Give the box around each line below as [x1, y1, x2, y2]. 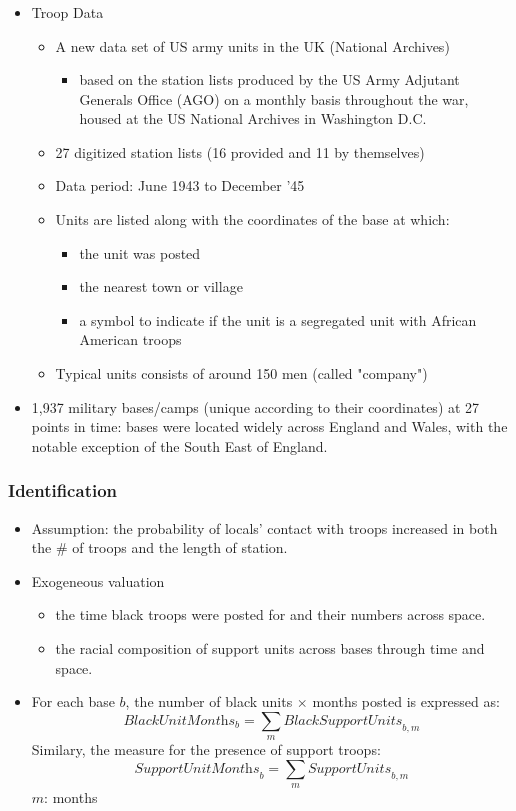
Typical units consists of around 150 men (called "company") [55, 363, 428, 384]
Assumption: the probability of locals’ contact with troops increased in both [31, 517, 498, 538]
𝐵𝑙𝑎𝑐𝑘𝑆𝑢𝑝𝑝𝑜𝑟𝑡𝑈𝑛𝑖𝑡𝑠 [283, 713, 403, 728]
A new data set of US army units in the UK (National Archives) [55, 35, 450, 56]
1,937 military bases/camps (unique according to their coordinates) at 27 [31, 396, 480, 417]
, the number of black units [125, 691, 293, 712]
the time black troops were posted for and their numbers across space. [55, 604, 486, 625]
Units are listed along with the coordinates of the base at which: [55, 209, 450, 230]
